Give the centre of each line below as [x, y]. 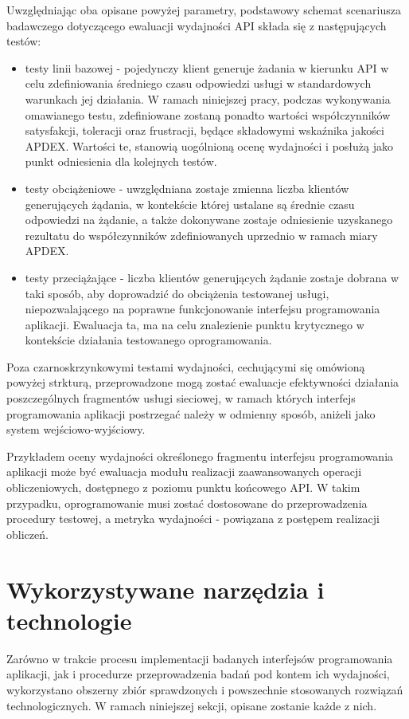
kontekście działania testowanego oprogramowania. [148, 340]
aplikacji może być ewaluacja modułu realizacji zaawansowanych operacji [184, 471]
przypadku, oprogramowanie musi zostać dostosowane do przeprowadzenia [187, 503]
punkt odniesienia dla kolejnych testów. [121, 161]
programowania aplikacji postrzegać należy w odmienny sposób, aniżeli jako [191, 413]
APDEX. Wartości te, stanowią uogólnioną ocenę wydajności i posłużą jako [209, 145]
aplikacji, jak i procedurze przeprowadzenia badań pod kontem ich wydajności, [198, 674]
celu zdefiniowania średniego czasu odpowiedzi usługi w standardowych [198, 83]
